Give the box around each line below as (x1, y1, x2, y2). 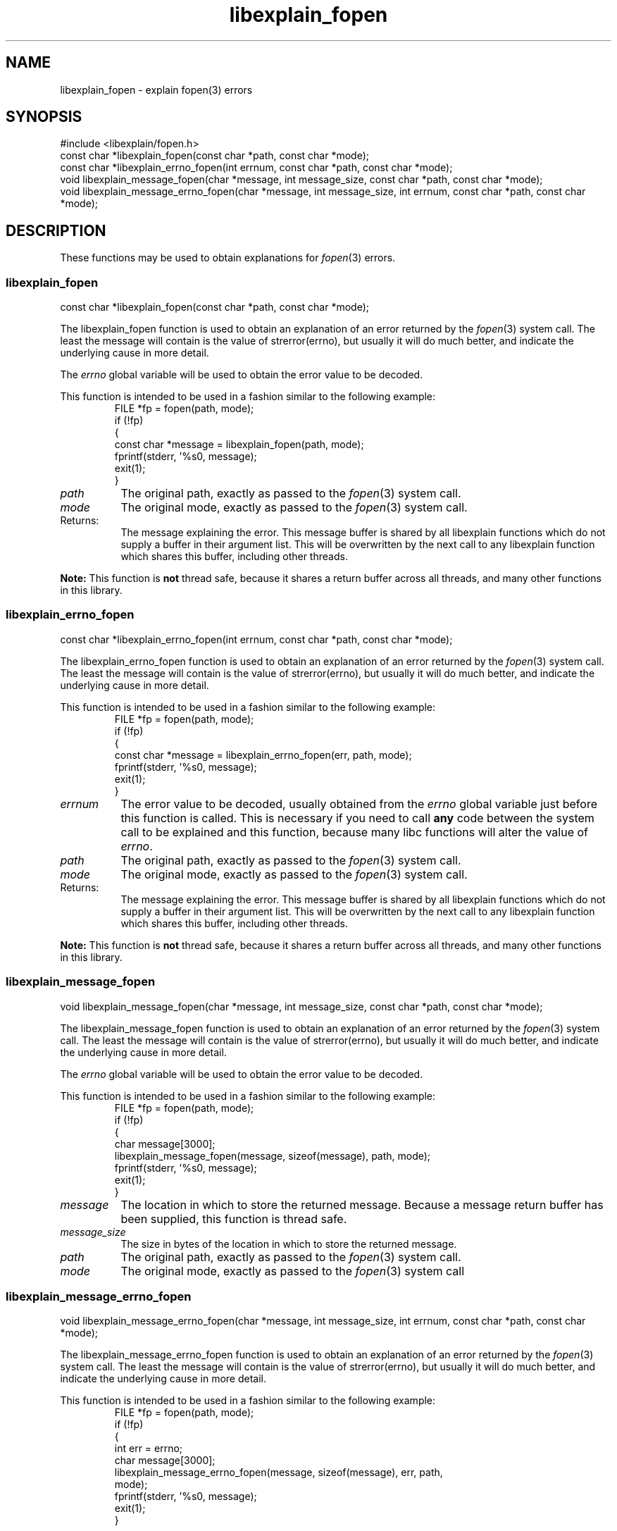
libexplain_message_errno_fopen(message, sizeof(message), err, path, (114, 1466, 443, 1479)
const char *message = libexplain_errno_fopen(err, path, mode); (114, 748, 412, 761)
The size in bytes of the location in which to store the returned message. (120, 1237, 457, 1250)
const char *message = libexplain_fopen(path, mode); (114, 438, 364, 451)
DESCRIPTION (6, 221, 106, 240)
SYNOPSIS (6, 108, 82, 126)
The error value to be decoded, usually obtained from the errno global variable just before (120, 796, 597, 811)
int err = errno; (114, 1442, 183, 1455)
